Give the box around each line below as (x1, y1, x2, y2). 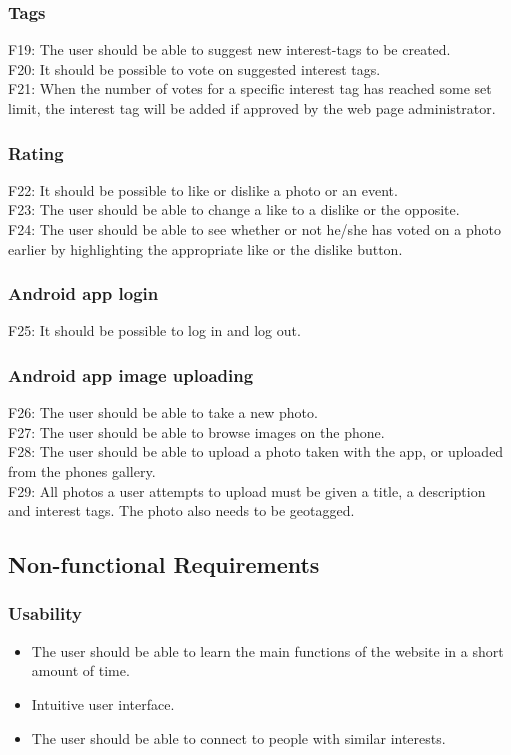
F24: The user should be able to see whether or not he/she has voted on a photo (8, 219, 501, 239)
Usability (8, 601, 82, 626)
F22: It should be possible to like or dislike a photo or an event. (8, 179, 398, 200)
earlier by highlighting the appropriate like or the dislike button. (8, 238, 403, 259)
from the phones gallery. (8, 461, 156, 481)
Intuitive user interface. (31, 693, 175, 714)
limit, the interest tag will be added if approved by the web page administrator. (8, 98, 496, 118)
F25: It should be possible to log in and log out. (8, 320, 301, 341)
